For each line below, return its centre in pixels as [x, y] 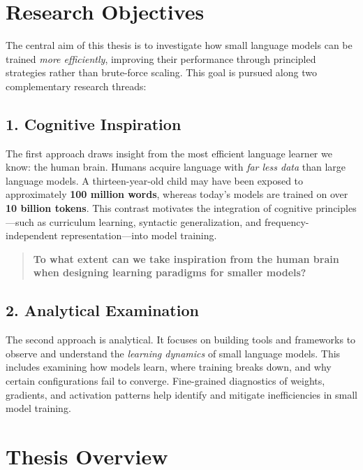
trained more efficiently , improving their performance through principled [161, 58]
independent [32, 235]
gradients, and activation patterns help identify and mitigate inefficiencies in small [182, 394]
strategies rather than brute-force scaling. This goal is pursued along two [161, 72]
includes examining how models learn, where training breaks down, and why [169, 367]
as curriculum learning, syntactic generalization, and [149, 221]
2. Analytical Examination [102, 310]
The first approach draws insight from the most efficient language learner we [169, 153]
